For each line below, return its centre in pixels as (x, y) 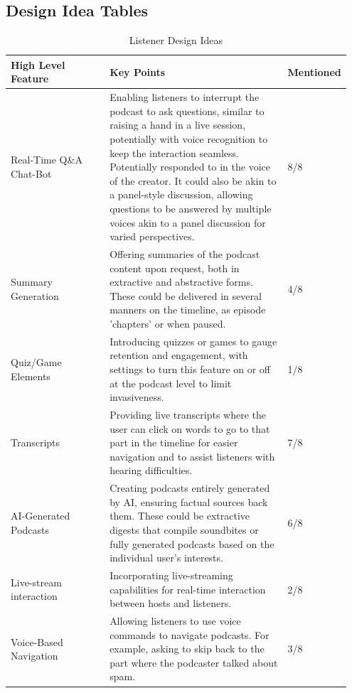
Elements (31, 376)
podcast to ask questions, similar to (187, 111)
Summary (32, 282)
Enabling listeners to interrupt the (185, 97)
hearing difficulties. (151, 470)
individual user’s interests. (166, 558)
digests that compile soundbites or (184, 530)
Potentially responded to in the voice (190, 167)
